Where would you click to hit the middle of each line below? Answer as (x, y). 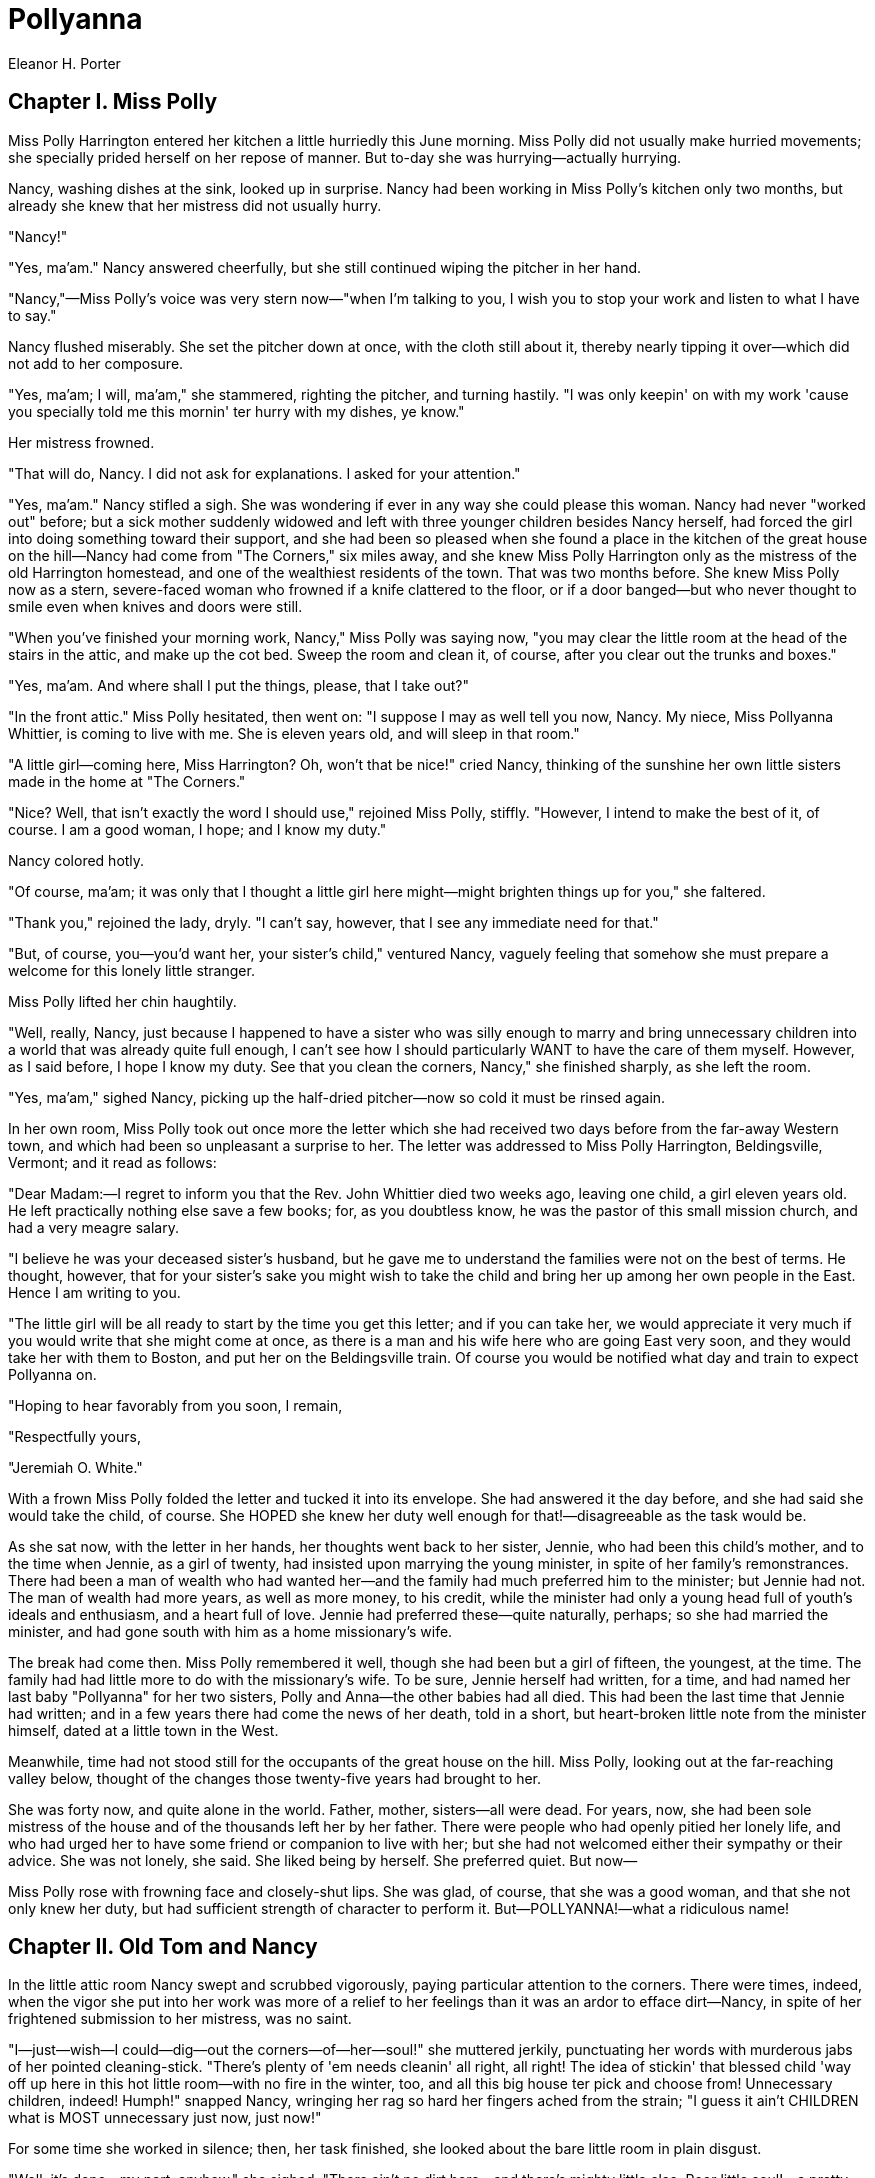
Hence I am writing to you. (94, 1292)
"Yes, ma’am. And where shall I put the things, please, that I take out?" (238, 685)
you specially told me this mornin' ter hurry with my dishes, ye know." (236, 411)
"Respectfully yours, (74, 1436)
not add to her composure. (96, 363)
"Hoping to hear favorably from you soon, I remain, (175, 1405)
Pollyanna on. (52, 1374)
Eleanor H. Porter (64, 63)
